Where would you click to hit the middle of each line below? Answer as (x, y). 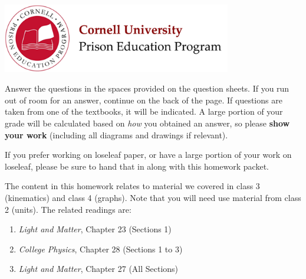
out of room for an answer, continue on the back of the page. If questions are (144, 100)
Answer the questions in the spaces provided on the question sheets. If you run (147, 88)
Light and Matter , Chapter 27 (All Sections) (98, 269)
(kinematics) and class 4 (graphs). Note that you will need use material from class (153, 197)
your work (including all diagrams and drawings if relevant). (116, 134)
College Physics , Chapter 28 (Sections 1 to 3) (101, 249)
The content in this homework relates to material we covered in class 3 (132, 186)
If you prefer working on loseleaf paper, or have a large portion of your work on (148, 155)
